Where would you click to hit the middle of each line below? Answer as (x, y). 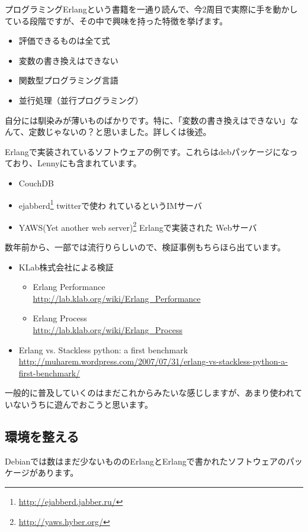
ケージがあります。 (42, 473)
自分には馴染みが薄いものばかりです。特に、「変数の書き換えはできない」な (152, 120)
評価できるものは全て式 (64, 41)
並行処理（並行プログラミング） (81, 100)
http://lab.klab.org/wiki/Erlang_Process (108, 330)
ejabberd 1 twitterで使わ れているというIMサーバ (110, 204)
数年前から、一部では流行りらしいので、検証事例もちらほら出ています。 (145, 247)
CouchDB (36, 183)
